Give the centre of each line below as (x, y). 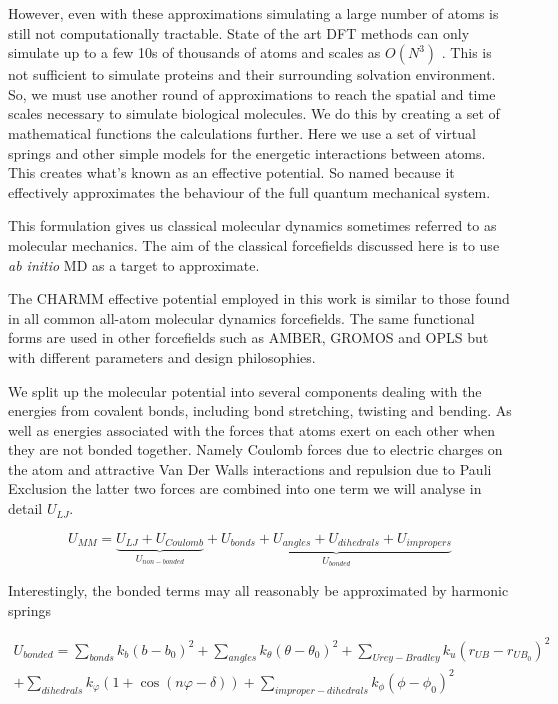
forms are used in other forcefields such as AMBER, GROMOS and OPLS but (248, 337)
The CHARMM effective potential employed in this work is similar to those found (259, 298)
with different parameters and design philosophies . (162, 356)
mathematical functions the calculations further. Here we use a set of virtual (242, 132)
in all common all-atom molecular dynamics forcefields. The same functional (241, 317)
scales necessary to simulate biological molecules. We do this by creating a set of (254, 113)
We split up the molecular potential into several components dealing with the (245, 390)
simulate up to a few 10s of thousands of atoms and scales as (194, 52)
